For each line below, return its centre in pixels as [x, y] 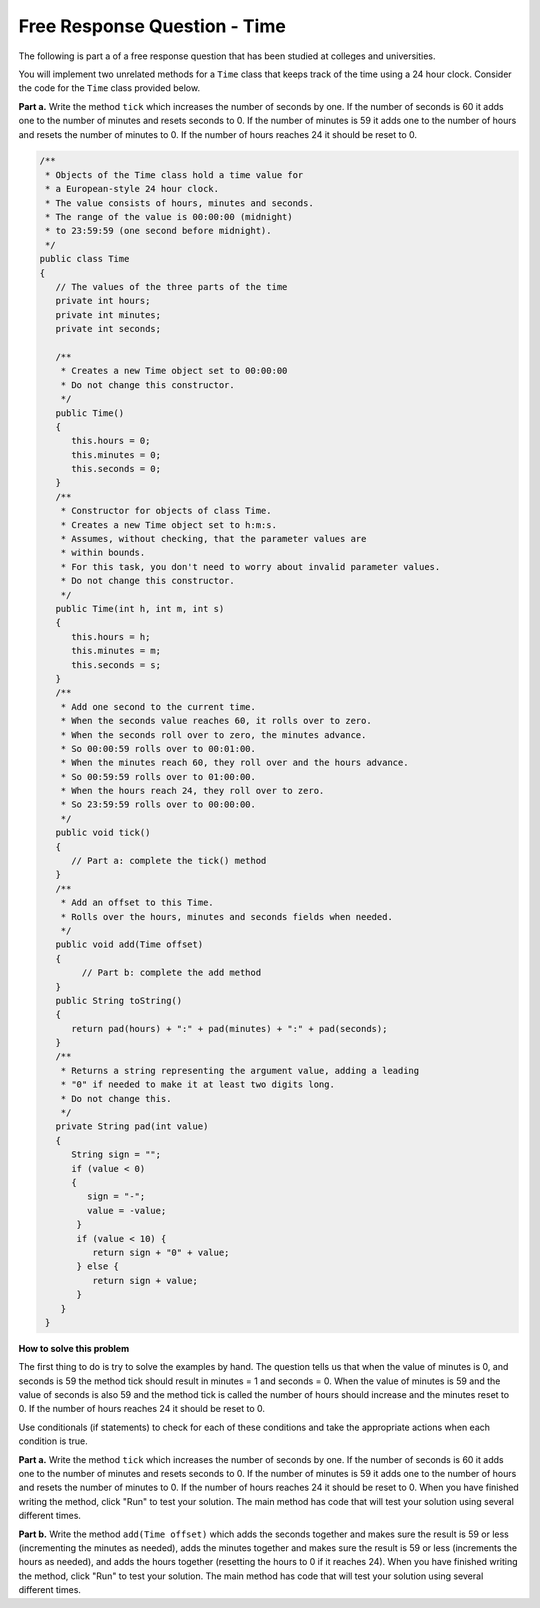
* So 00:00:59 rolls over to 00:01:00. [158, 748]
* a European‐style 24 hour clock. [132, 189]
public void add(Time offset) [129, 944]
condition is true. [53, 1441]
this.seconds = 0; [116, 469]
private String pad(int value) [132, 1126]
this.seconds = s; [116, 664]
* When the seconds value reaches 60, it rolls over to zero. [216, 721]
